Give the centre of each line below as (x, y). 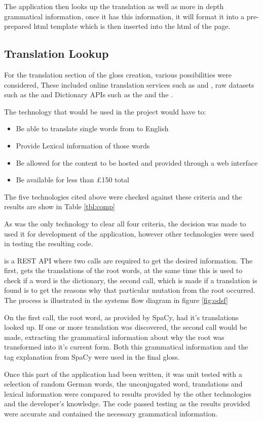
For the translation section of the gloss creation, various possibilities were (118, 74)
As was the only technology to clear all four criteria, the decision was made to (125, 223)
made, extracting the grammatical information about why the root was (114, 337)
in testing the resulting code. (49, 243)
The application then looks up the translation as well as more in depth (114, 6)
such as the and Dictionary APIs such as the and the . (88, 94)
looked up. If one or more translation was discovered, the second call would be (126, 327)
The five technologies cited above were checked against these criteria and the (123, 196)
